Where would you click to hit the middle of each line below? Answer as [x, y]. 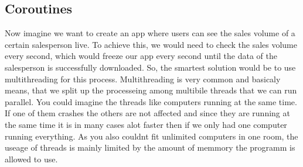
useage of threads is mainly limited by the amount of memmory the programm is [150, 147]
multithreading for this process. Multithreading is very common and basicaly [143, 79]
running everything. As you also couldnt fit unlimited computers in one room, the [151, 136]
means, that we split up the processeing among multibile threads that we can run [151, 90]
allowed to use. [31, 159]
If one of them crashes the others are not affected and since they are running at [147, 113]
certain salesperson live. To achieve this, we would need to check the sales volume [151, 44]
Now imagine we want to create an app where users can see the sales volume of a [150, 33]
